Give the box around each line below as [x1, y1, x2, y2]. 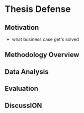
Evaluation [4, 84, 38, 93]
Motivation [4, 23, 39, 32]
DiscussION [4, 101, 42, 110]
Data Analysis [4, 67, 49, 76]
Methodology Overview [4, 51, 80, 59]
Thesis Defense [4, 3, 71, 15]
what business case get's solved [11, 36, 79, 42]
